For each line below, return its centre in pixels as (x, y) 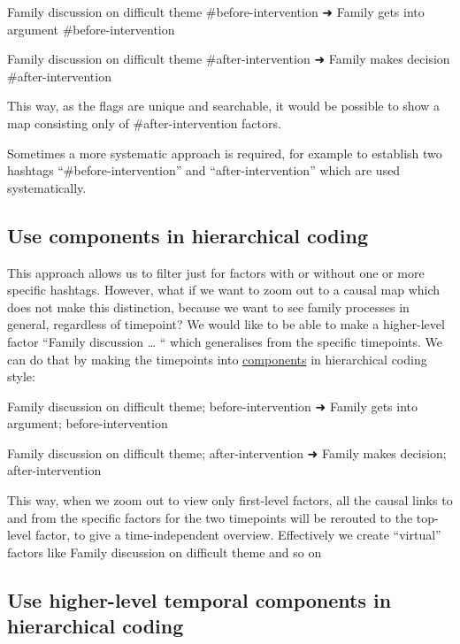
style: (21, 376)
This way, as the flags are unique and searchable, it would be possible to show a (224, 106)
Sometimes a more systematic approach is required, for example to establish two (225, 153)
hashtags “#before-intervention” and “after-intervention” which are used (204, 170)
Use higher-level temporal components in (199, 599)
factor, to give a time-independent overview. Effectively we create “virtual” (238, 535)
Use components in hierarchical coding (188, 235)
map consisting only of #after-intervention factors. (144, 123)
